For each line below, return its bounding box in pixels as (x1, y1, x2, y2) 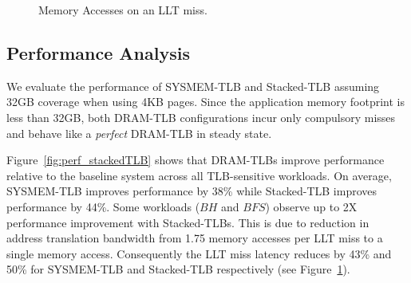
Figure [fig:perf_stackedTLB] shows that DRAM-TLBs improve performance (6, 151, 385, 168)
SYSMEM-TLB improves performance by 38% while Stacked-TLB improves (6, 183, 377, 199)
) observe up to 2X (265, 198, 358, 214)
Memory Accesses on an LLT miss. (38, 2, 207, 18)
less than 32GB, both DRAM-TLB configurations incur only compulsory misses (6, 108, 396, 125)
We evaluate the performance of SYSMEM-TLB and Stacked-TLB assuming (6, 77, 380, 94)
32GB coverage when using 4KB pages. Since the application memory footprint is (6, 93, 405, 110)
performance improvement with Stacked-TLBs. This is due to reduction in (6, 214, 370, 230)
